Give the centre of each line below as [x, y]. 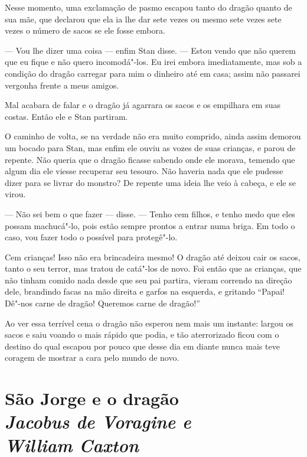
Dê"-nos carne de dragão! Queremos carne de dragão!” [102, 303]
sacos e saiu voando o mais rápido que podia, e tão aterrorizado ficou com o [142, 334]
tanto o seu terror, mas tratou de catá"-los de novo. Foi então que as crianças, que [153, 268]
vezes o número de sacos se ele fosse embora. [85, 30]
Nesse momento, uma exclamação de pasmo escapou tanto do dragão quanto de [148, 7]
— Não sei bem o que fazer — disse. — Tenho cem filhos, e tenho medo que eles [150, 213]
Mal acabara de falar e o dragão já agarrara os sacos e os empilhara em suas [143, 105]
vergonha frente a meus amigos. [62, 85]
